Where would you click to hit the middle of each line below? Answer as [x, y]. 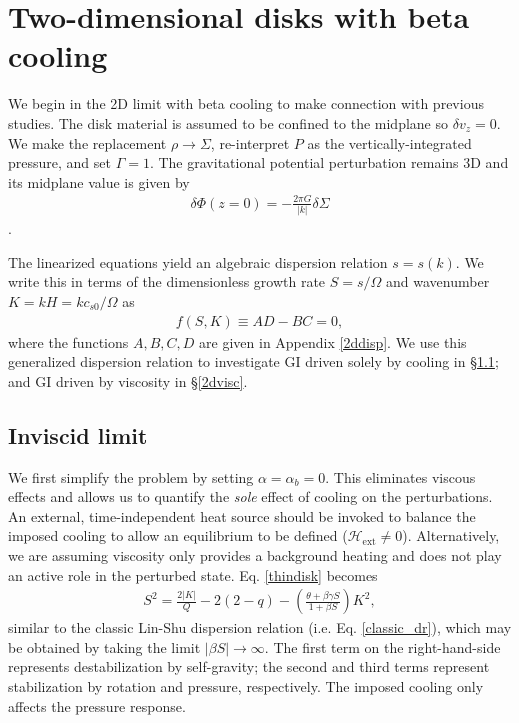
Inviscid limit [78, 434]
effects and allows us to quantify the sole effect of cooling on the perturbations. [250, 496]
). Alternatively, [451, 535]
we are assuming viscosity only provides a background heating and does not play [255, 554]
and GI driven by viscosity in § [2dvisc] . [128, 380]
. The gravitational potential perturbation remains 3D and [329, 162]
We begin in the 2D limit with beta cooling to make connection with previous [246, 103]
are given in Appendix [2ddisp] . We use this [333, 341]
